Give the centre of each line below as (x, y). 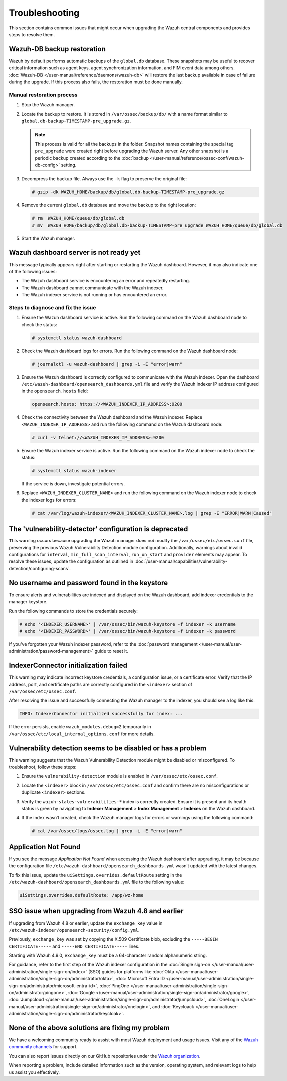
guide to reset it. (111, 651)
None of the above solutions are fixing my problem (89, 1028)
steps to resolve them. (32, 34)
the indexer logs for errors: (49, 500)
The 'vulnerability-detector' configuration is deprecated (99, 529)
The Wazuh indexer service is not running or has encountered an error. (95, 295)
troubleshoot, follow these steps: (43, 767)
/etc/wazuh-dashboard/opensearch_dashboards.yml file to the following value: (97, 882)
